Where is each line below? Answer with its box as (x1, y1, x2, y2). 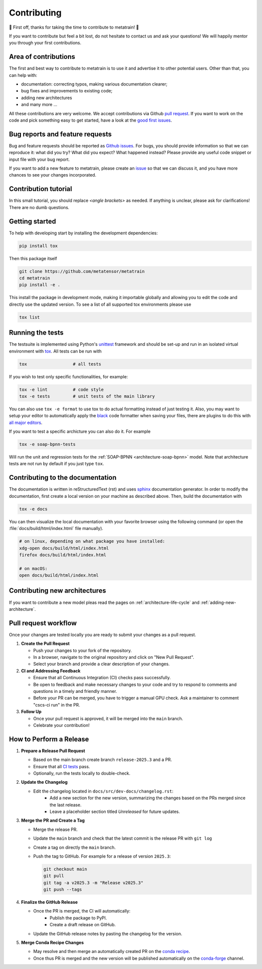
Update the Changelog (21, 779, 68, 785)
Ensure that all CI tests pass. (33, 763, 90, 769)
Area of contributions (9, 53, 75, 61)
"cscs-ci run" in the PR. (33, 702, 80, 707)
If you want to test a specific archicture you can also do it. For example (9, 428, 151, 435)
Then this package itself (9, 255, 58, 261)
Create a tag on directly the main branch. (33, 844, 116, 850)
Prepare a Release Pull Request (21, 748, 85, 754)
